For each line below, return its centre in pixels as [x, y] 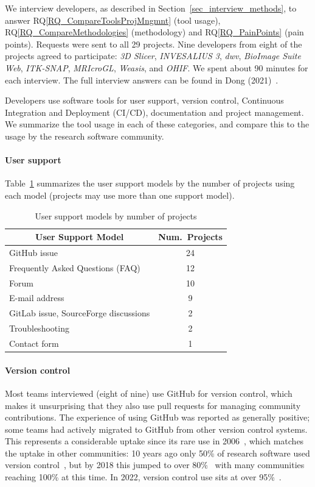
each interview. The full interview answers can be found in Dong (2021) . [142, 80]
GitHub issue [33, 252]
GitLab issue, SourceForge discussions [80, 313]
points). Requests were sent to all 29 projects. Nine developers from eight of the [154, 44]
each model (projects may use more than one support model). [120, 195]
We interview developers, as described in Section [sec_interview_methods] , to [151, 8]
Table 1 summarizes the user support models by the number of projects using [150, 183]
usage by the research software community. [85, 136]
